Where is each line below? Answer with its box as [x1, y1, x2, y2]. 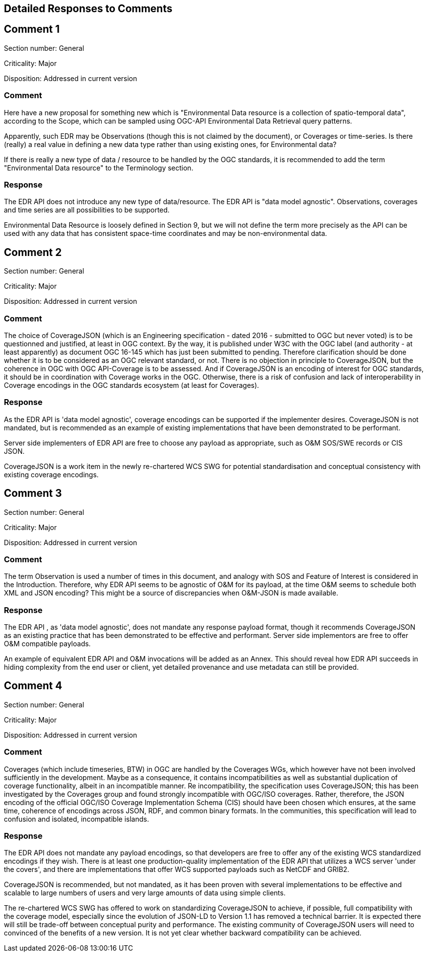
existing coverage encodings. [4, 470, 99, 479]
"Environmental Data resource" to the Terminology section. [4, 163, 193, 172]
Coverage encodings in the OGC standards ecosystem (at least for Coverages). [4, 381, 259, 389]
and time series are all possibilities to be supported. [4, 206, 170, 214]
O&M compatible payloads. [4, 639, 91, 648]
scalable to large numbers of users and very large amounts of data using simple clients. [4, 889, 286, 897]
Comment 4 [4, 680, 63, 692]
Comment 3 [4, 487, 62, 500]
